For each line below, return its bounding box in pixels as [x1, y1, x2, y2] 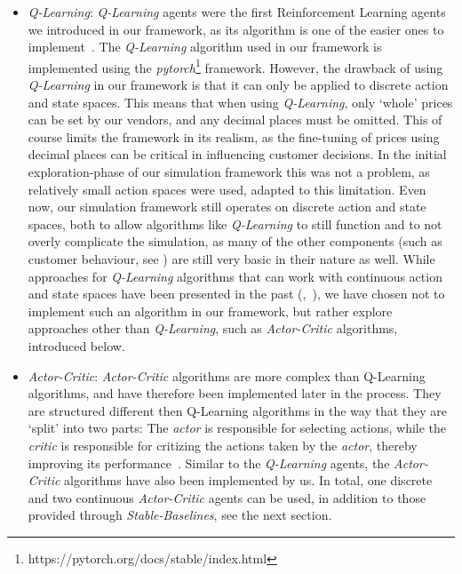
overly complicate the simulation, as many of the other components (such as [28, 232, 442, 251]
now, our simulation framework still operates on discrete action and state [28, 197, 426, 216]
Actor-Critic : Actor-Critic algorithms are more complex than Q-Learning [28, 366, 426, 385]
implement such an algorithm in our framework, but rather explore [28, 301, 393, 320]
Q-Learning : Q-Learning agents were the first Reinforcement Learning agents [28, 3, 446, 20]
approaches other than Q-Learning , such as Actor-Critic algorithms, [28, 319, 398, 338]
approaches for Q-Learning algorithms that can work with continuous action [28, 267, 442, 285]
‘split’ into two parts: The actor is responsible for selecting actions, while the [28, 419, 447, 437]
